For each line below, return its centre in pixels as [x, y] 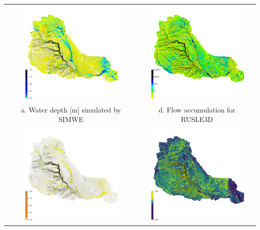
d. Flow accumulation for [197, 109]
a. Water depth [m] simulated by [71, 109]
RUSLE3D [197, 119]
